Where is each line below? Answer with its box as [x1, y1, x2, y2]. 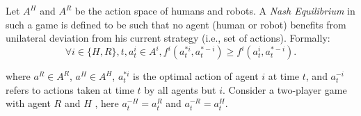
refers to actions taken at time [6, 82, 134, 97]
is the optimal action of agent [133, 69, 259, 83]
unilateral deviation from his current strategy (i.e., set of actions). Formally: [6, 31, 330, 45]
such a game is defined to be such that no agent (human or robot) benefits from [6, 17, 346, 31]
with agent [6, 96, 51, 110]
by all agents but [144, 82, 216, 97]
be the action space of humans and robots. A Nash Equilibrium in [74, 3, 355, 17]
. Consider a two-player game [222, 82, 347, 97]
